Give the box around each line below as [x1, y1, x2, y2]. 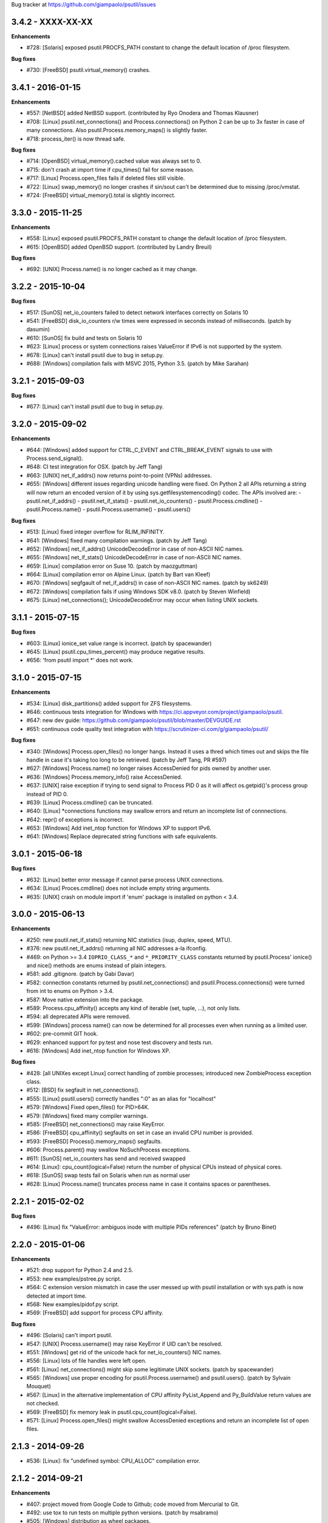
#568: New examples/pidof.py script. [26, 1301, 120, 1308]
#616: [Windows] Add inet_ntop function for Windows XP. [26, 1047, 171, 1054]
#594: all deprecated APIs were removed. [26, 1013, 131, 1020]
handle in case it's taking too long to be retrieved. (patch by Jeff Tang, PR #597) [26, 756, 227, 763]
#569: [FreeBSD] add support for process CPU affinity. [26, 1309, 163, 1316]
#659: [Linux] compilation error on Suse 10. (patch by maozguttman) [26, 562, 198, 570]
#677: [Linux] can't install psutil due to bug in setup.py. [26, 403, 164, 411]
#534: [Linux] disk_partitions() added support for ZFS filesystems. [26, 699, 192, 707]
